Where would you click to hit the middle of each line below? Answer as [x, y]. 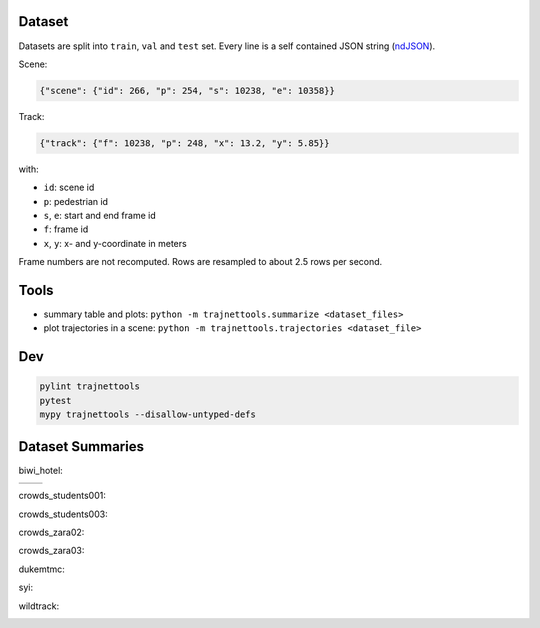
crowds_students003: [63, 514]
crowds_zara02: [51, 532]
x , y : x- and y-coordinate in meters [115, 243]
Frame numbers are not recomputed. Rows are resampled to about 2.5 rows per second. [200, 262]
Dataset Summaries [81, 446]
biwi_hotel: [41, 470]
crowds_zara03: [51, 551]
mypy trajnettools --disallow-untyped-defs [148, 414]
